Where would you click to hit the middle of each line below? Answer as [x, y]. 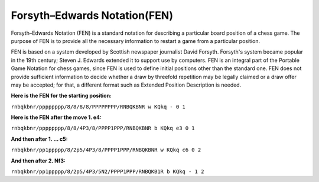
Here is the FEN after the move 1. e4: [56, 117]
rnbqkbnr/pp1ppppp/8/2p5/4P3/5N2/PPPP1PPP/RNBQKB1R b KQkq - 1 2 [108, 172]
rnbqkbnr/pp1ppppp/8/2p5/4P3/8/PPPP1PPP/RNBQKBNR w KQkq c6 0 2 [106, 150]
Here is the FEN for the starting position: [61, 96]
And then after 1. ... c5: [39, 139]
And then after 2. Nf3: [38, 161]
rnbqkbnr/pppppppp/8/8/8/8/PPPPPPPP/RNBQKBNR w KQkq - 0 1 [98, 107]
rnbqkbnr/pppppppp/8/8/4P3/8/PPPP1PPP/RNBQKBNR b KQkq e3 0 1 [103, 128]
